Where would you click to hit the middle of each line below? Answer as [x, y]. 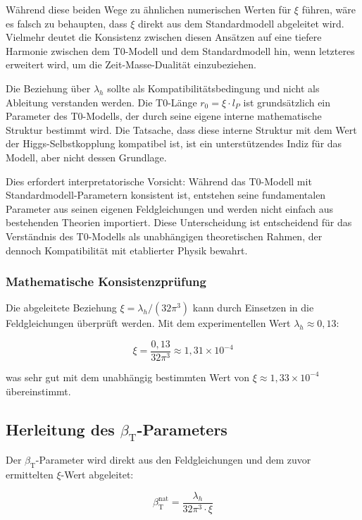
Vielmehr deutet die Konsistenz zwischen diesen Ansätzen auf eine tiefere [164, 37]
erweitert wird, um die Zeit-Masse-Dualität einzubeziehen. [131, 64]
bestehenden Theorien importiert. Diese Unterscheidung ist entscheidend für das [179, 222]
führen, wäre [329, 9]
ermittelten [30, 474]
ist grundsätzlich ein [287, 102]
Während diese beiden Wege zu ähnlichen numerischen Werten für [149, 9]
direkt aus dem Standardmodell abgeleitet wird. [241, 23]
